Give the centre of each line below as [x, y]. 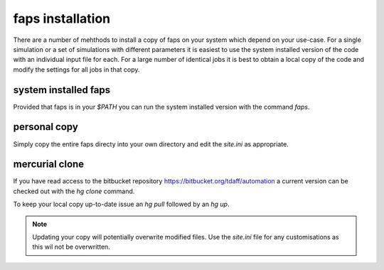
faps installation [62, 18]
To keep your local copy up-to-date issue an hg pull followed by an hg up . [121, 204]
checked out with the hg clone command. [74, 191]
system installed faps [62, 90]
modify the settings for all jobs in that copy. [76, 69]
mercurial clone [49, 164]
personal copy [46, 127]
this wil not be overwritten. [71, 247]
